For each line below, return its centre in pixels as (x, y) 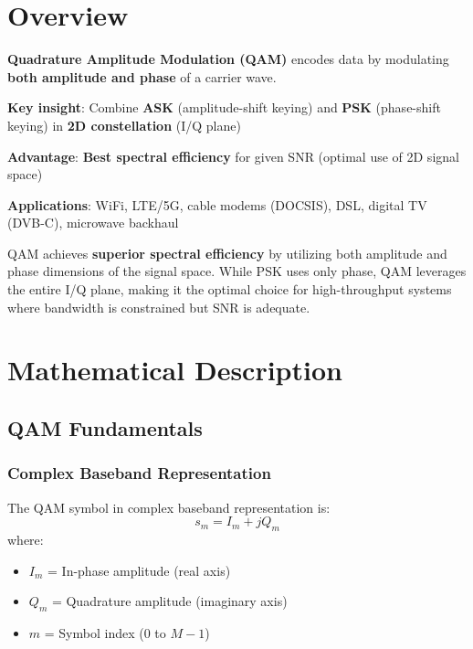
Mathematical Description (175, 370)
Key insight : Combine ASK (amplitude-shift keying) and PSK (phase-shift (224, 107)
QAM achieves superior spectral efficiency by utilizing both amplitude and (227, 253)
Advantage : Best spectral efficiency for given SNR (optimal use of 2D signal (233, 156)
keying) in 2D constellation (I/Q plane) (124, 125)
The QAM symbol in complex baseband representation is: (169, 507)
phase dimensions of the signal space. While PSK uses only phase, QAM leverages (237, 271)
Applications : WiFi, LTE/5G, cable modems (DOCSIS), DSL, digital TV (217, 204)
